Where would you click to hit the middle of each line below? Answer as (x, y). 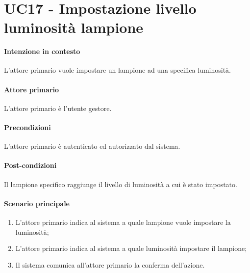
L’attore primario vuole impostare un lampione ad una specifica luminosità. (118, 70)
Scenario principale (37, 203)
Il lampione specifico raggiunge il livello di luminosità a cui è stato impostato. (121, 184)
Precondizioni (27, 127)
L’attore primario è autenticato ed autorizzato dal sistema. (92, 146)
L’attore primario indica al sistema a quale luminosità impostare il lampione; (131, 248)
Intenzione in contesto (42, 51)
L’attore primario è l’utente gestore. (58, 108)
